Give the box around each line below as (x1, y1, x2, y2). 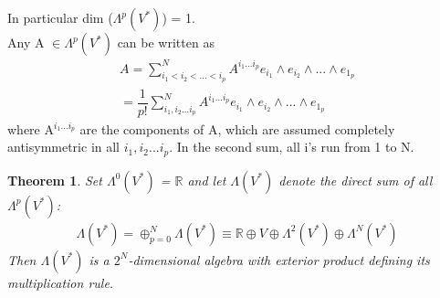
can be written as (117, 33, 215, 51)
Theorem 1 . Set (7, 170, 102, 189)
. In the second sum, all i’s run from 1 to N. (169, 137, 414, 156)
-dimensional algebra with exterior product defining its (128, 250, 430, 269)
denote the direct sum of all (278, 170, 433, 189)
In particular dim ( (7, 8, 113, 27)
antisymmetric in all (7, 137, 120, 156)
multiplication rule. (7, 272, 114, 292)
